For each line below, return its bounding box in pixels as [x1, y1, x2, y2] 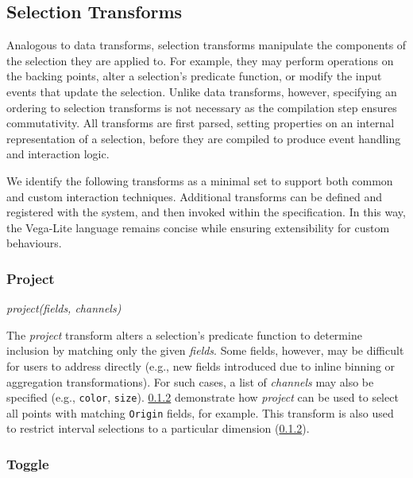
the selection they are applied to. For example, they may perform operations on [6, 52, 394, 68]
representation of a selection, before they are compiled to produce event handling [6, 130, 401, 146]
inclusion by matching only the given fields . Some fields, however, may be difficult [6, 342, 404, 359]
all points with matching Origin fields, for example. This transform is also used [6, 404, 394, 421]
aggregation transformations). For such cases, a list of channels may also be [6, 373, 374, 390]
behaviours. [6, 235, 62, 251]
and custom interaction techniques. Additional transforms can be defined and [6, 188, 382, 204]
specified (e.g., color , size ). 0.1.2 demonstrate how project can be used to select [6, 389, 399, 406]
